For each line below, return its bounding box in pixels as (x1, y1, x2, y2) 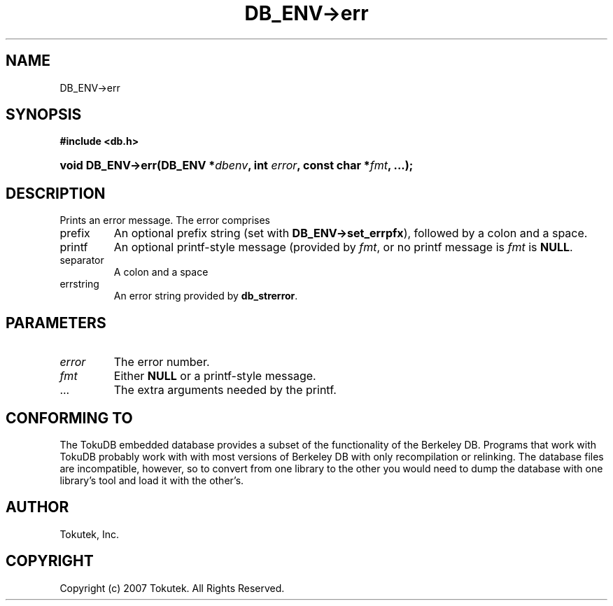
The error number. (113, 355, 210, 369)
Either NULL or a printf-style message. (113, 369, 316, 383)
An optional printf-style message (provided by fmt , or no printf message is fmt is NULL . (113, 240, 573, 255)
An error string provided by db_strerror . (113, 290, 298, 302)
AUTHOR (6, 498, 69, 516)
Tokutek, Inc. (59, 528, 120, 540)
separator (59, 254, 104, 267)
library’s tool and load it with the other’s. (59, 474, 244, 486)
